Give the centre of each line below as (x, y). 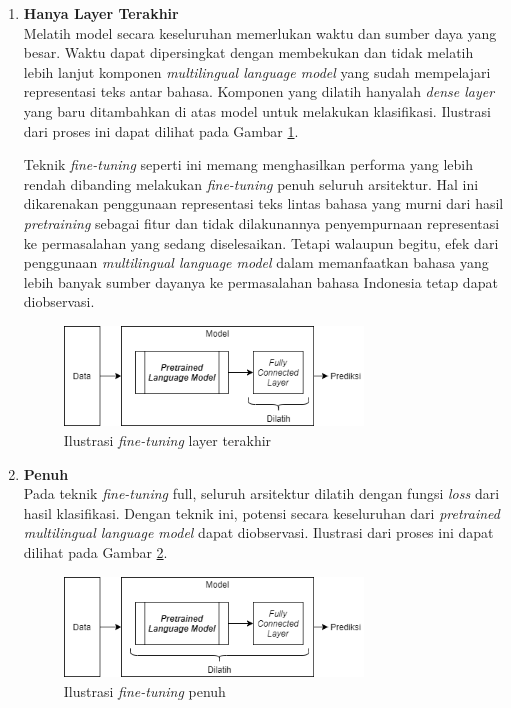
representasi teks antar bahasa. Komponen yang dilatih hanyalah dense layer (259, 91)
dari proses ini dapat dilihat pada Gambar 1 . (161, 130)
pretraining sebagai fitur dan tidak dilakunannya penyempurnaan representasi (261, 222)
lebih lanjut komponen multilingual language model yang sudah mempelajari (257, 71)
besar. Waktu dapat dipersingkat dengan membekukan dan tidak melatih (248, 52)
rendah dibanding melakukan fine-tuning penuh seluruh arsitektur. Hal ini (251, 183)
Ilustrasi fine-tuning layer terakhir (167, 440)
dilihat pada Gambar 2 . (95, 551)
